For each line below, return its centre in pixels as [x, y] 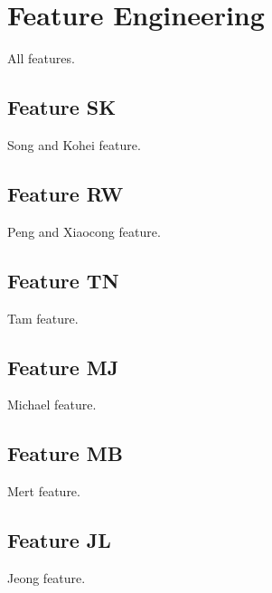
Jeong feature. [47, 577]
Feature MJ [63, 367]
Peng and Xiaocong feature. [84, 231]
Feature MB [65, 453]
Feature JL [59, 540]
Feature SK [62, 107]
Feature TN [63, 280]
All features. [41, 58]
